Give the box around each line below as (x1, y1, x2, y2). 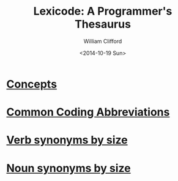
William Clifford (83, 37, 122, 45)
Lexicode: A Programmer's (33, 4, 172, 18)
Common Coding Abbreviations (6, 105, 170, 119)
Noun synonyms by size (6, 161, 131, 175)
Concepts (6, 77, 57, 91)
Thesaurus (74, 17, 132, 31)
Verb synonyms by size (6, 133, 128, 147)
